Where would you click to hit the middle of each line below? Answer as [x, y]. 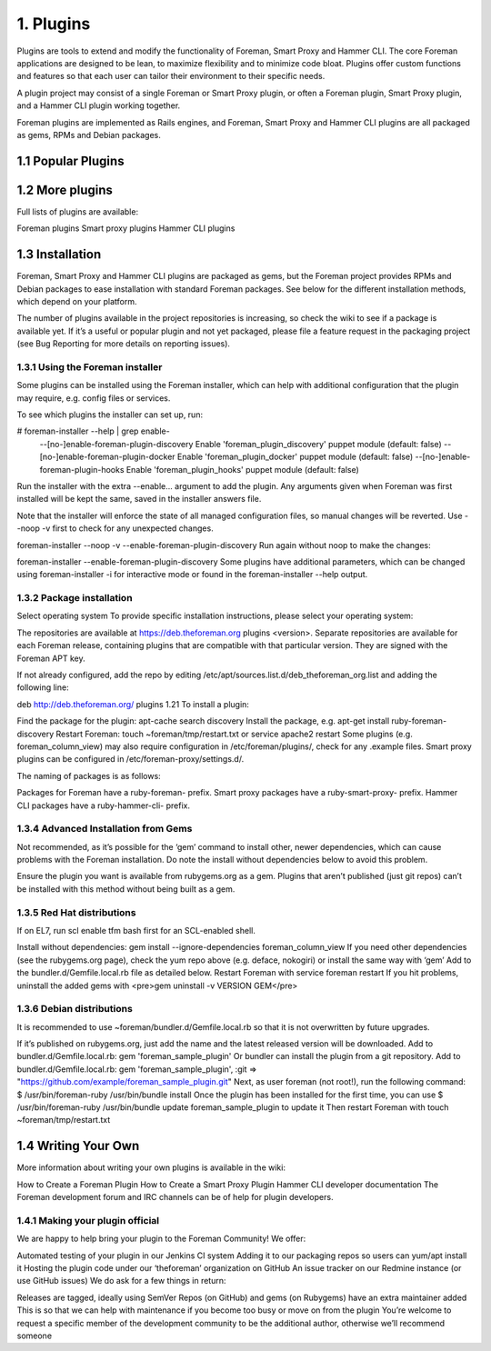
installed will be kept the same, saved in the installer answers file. [139, 499]
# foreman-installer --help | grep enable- [93, 431]
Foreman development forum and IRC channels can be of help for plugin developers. [175, 1197]
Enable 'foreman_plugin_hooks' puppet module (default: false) [242, 469]
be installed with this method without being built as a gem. [126, 889]
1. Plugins [54, 24]
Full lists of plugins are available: [78, 211]
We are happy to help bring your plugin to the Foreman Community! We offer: [161, 1239]
